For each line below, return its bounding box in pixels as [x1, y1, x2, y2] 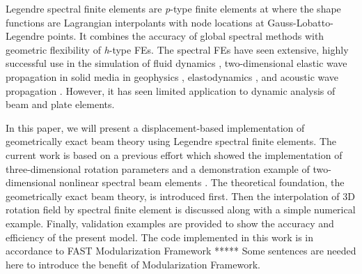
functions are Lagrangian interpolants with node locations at [6, 15, 265, 29]
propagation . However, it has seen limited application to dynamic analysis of [6, 83, 336, 98]
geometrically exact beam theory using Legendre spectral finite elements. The [6, 134, 336, 149]
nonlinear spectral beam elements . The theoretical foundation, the [59, 175, 345, 190]
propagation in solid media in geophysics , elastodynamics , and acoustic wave [6, 69, 339, 84]
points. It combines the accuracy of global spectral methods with [47, 29, 324, 43]
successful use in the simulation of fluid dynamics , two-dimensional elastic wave [6, 56, 347, 70]
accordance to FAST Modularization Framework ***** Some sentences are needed [6, 243, 356, 258]
